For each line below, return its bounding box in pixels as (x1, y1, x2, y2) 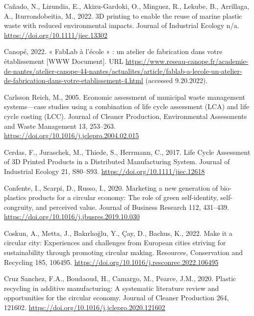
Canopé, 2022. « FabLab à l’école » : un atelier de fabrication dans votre (4, 46, 223, 57)
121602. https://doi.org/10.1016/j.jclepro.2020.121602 (4, 302, 165, 313)
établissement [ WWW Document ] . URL (4, 56, 124, 66)
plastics (4, 192, 26, 202)
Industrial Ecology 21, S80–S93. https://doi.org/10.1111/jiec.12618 (4, 166, 205, 176)
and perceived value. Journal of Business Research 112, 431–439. (36, 201, 229, 212)
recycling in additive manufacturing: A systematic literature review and (4, 283, 219, 293)
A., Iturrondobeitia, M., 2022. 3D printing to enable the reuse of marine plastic (4, 10, 242, 21)
